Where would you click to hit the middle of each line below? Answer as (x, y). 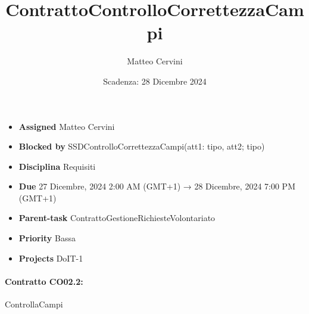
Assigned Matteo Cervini (67, 126)
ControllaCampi (34, 304)
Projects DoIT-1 (51, 258)
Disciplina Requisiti (57, 166)
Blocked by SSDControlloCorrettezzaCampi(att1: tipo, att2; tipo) (142, 146)
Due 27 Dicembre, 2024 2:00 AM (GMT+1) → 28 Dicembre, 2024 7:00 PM (157, 186)
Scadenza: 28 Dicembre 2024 (155, 81)
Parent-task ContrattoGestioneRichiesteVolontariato (117, 218)
